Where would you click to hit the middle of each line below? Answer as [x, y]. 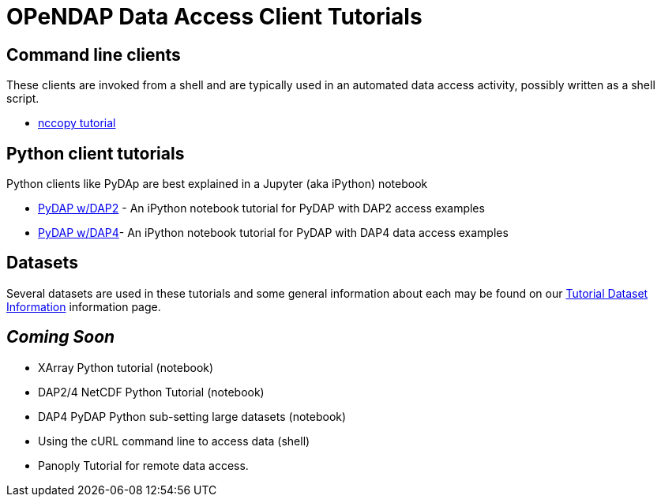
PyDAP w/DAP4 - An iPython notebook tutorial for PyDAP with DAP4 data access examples [273, 233]
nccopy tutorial [77, 123]
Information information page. [84, 306]
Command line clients [94, 54]
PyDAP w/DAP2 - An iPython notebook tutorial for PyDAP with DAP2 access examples [261, 208]
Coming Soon [61, 337]
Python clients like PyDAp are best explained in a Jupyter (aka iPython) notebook [217, 184]
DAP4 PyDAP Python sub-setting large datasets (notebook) [192, 416]
